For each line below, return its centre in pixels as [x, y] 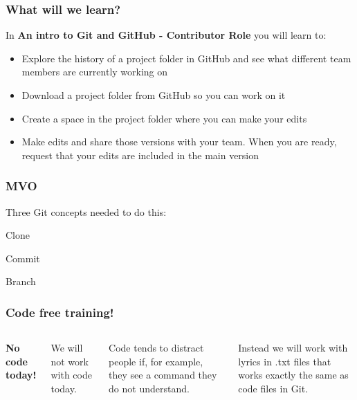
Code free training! [60, 312]
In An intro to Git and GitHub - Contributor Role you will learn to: [166, 35]
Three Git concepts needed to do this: [86, 211]
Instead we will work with [293, 348]
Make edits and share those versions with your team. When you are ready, [179, 142]
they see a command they [163, 375]
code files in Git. [273, 388]
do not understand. [149, 388]
